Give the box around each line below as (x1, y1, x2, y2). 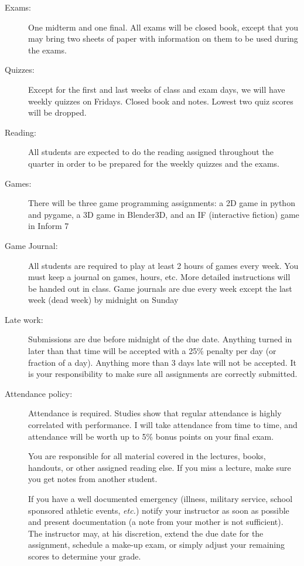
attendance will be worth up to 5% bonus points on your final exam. (28, 430, 274, 442)
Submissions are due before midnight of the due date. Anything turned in (28, 333, 292, 345)
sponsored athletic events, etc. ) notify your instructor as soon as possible (28, 504, 289, 516)
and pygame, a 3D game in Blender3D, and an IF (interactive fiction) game (28, 208, 299, 220)
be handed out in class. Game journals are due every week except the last (28, 282, 292, 294)
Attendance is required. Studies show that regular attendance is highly (28, 407, 282, 419)
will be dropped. (28, 106, 87, 119)
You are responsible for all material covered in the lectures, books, (28, 450, 266, 462)
